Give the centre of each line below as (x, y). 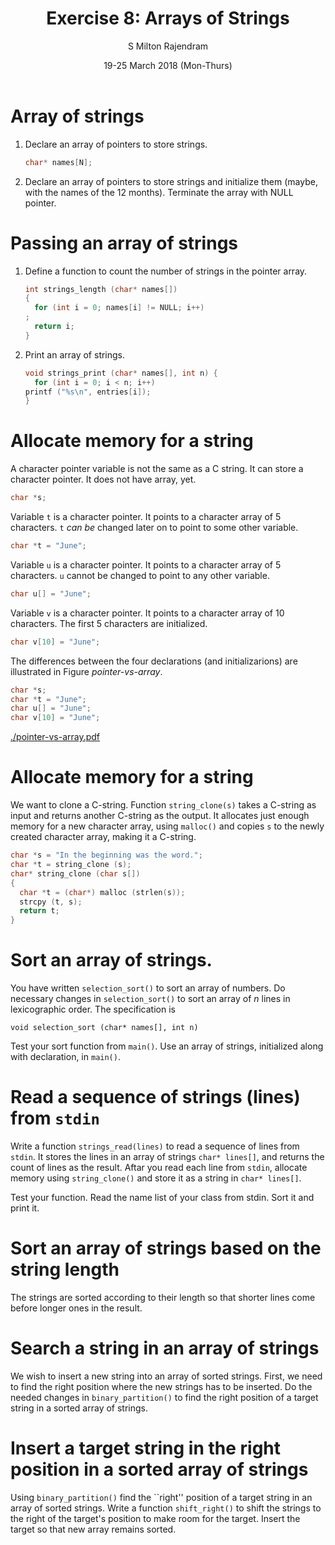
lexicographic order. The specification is (93, 1009)
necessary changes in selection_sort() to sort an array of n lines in (150, 999)
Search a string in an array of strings (165, 1348)
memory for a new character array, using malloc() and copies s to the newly (167, 826)
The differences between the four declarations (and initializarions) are (154, 661)
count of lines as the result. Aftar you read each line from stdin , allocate (159, 1167)
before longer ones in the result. (76, 1308)
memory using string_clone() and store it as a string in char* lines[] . (156, 1178)
